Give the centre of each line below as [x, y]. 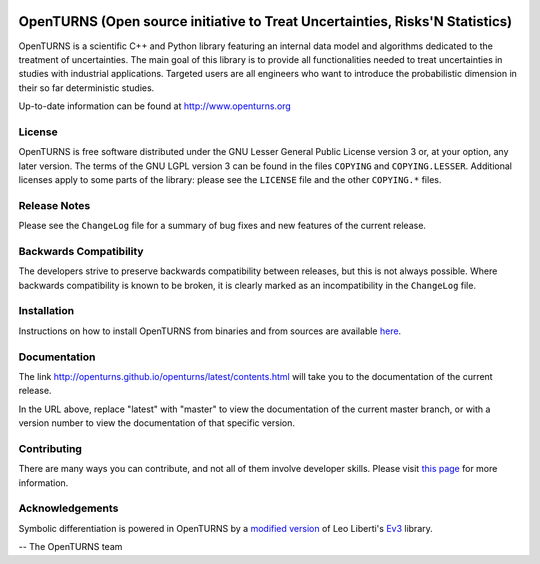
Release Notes [54, 205]
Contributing [50, 448]
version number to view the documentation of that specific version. [156, 423]
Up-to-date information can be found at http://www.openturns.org [155, 106]
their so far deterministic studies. [86, 87]
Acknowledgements [68, 508]
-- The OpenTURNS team [70, 547]
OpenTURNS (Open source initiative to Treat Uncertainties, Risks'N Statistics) [265, 21]
